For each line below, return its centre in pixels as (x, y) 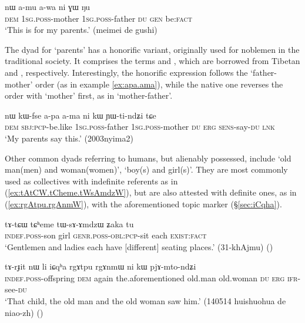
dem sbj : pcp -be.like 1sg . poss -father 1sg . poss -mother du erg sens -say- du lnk (140, 127)
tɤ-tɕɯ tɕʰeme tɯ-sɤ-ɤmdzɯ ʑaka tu (69, 223)
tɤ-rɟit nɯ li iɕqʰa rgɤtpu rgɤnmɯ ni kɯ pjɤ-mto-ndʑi (100, 266)
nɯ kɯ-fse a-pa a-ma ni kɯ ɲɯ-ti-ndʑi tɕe (81, 115)
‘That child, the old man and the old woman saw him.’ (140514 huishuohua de (145, 301)
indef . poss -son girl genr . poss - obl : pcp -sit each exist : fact (106, 235)
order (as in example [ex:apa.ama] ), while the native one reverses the (159, 84)
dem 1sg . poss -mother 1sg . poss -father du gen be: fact (98, 18)
